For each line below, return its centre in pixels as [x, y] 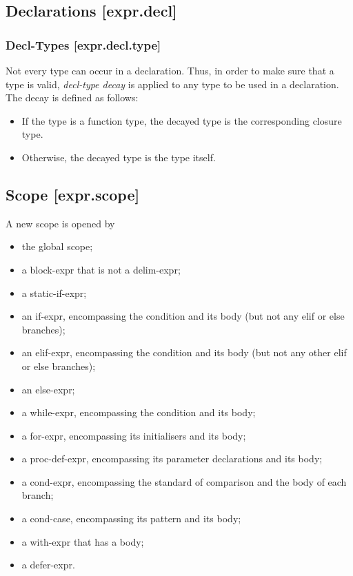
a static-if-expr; [54, 292]
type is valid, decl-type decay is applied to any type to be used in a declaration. [172, 84]
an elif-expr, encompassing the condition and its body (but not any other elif [184, 352]
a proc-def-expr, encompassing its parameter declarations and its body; [172, 459]
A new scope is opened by [60, 223]
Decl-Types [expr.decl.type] [83, 44]
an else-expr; [48, 389]
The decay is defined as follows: [72, 97]
